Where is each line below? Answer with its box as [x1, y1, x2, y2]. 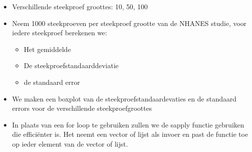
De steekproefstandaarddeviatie [24, 60, 119, 71]
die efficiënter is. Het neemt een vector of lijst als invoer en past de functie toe [12, 129, 248, 139]
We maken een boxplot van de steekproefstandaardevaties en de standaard [12, 93, 237, 103]
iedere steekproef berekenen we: [12, 27, 107, 38]
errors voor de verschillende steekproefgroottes [12, 103, 152, 113]
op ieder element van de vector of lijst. [12, 138, 128, 149]
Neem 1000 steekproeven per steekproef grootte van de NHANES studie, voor [12, 18, 247, 28]
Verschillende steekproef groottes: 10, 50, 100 [12, 1, 148, 11]
